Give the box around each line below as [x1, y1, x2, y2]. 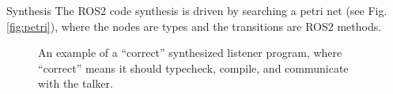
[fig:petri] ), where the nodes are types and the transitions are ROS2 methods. [6, 17, 382, 34]
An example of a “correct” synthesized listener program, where [38, 44, 342, 61]
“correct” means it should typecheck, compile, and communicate [38, 59, 349, 76]
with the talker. [38, 75, 113, 92]
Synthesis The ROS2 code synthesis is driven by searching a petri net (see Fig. [6, 2, 387, 18]
